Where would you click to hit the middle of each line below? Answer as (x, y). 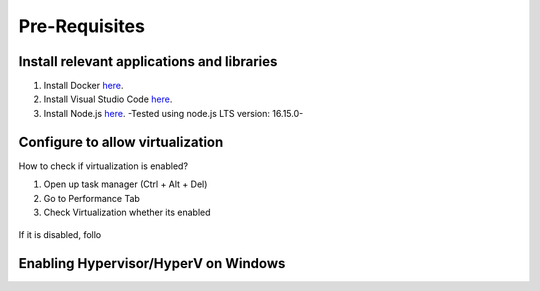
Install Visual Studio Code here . (108, 99)
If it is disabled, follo (60, 235)
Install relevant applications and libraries (148, 61)
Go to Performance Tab (91, 198)
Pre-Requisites (81, 26)
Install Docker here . (83, 86)
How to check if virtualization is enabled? (103, 166)
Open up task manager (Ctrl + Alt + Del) (125, 184)
